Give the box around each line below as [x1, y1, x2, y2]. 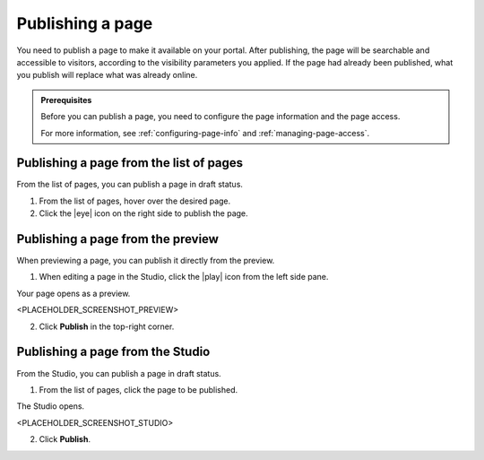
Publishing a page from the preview [16, 231, 220, 247]
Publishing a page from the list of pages [16, 155, 244, 170]
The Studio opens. [16, 401, 85, 412]
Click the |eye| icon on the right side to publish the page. [39, 208, 248, 219]
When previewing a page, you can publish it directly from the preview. [16, 256, 275, 266]
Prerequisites [40, 94, 92, 105]
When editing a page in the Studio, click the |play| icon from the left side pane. [39, 272, 329, 282]
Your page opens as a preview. [16, 288, 131, 299]
